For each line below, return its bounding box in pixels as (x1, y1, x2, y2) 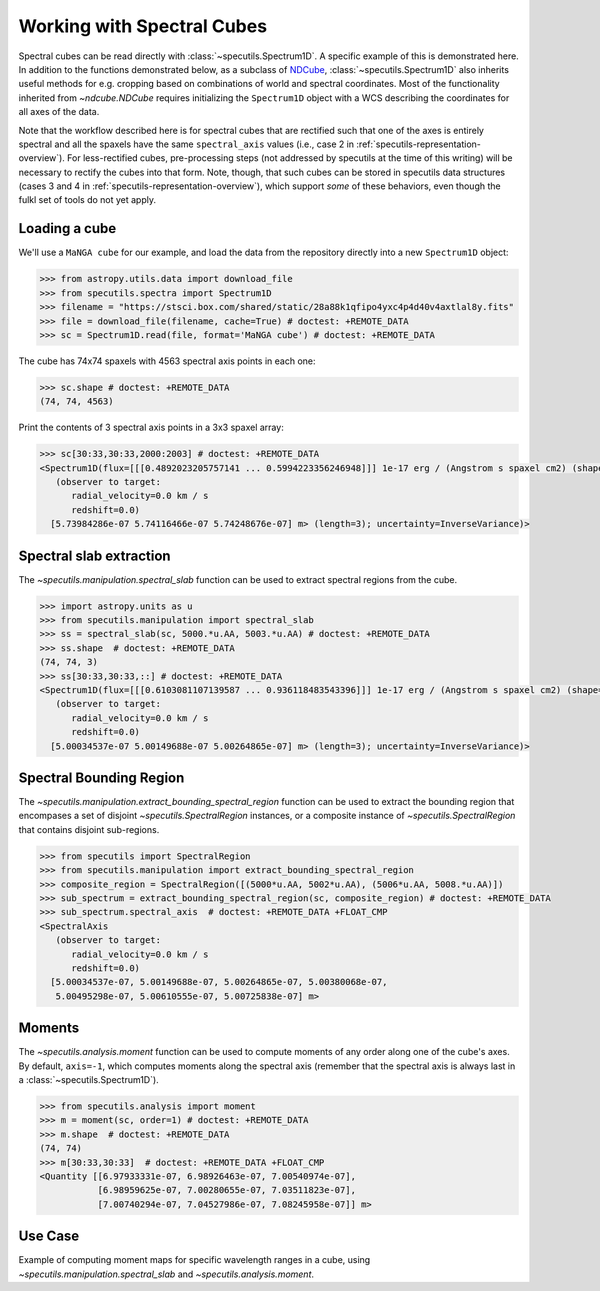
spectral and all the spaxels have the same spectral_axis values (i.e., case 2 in (18, 138, 355, 150)
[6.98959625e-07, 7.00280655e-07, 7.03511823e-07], (97, 1185, 357, 1196)
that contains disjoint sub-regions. (18, 823, 160, 835)
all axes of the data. (18, 106, 100, 118)
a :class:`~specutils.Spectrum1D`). (18, 1074, 159, 1086)
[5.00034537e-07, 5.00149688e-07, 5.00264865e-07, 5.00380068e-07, (50, 976, 388, 988)
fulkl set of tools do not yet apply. (18, 194, 157, 206)
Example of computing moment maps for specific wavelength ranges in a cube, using (18, 1254, 371, 1266)
